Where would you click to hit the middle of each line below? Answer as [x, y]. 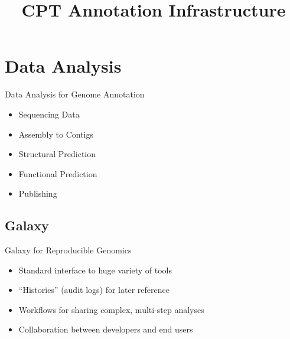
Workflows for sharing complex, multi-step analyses [111, 309]
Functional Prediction [58, 173]
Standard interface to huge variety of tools [95, 270]
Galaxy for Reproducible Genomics [68, 250]
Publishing [38, 193]
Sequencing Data [49, 114]
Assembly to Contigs [56, 134]
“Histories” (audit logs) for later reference [94, 290]
